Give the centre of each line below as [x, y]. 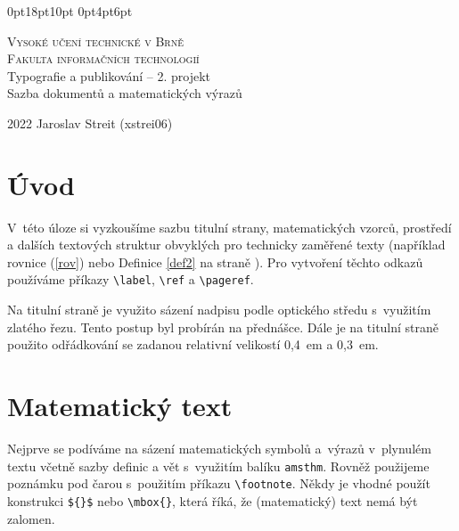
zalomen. [31, 518]
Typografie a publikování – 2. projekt [109, 75]
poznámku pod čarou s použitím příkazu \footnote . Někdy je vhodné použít [219, 483]
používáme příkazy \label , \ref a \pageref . [131, 279]
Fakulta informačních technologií [103, 58]
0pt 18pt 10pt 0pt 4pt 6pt [70, 11]
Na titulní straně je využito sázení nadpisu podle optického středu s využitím [219, 310]
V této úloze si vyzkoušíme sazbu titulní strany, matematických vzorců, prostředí [229, 227]
